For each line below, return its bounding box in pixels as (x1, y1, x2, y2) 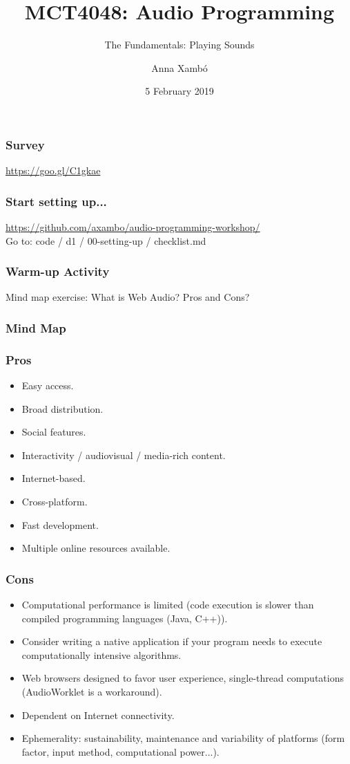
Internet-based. (21, 471, 86, 485)
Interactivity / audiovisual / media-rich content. (21, 447, 226, 462)
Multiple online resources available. (21, 541, 171, 555)
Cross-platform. (21, 494, 88, 509)
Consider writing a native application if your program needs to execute (21, 634, 322, 649)
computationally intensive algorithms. (21, 647, 182, 662)
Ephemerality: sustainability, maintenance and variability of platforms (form (21, 731, 345, 745)
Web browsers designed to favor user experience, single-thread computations (21, 671, 344, 685)
